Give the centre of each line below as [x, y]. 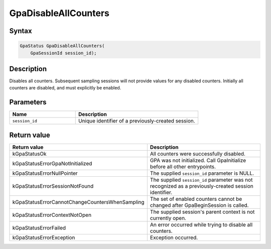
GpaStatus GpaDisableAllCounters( [62, 46]
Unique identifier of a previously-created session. [137, 121]
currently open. [168, 218]
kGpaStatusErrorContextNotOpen [52, 215]
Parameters [28, 102]
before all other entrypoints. [183, 167]
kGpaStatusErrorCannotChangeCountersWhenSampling [79, 202]
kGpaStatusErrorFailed [39, 227]
